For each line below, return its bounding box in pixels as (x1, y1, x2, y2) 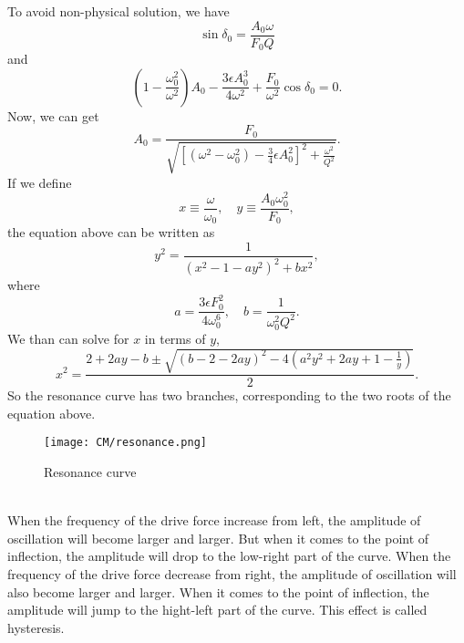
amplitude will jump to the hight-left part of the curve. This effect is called (7, 600, 428, 619)
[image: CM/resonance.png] (44, 436, 207, 450)
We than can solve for (7, 328, 129, 347)
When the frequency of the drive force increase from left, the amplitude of (7, 511, 421, 530)
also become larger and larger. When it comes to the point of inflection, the (7, 582, 429, 601)
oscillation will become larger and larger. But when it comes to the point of (7, 528, 429, 547)
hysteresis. (7, 617, 65, 637)
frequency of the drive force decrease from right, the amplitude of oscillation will (7, 564, 457, 583)
